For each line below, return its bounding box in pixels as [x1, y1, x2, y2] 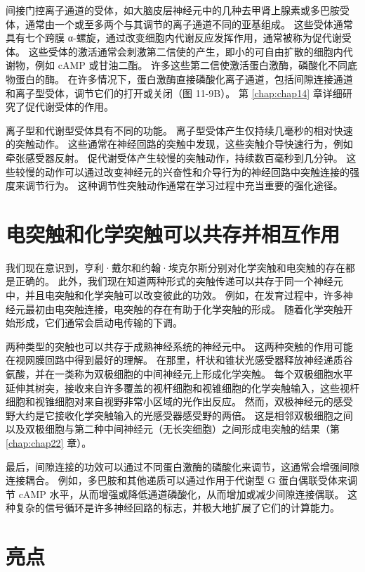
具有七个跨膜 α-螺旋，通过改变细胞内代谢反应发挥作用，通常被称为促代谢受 [6, 30, 352, 45]
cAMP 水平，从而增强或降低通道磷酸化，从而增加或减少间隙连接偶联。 [18, 486, 345, 501]
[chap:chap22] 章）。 [6, 435, 92, 450]
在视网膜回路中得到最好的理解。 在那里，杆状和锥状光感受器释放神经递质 [6, 352, 343, 367]
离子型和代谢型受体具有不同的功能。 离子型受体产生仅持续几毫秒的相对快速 [6, 122, 353, 137]
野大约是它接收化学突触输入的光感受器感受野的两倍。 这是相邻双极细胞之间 [6, 407, 353, 422]
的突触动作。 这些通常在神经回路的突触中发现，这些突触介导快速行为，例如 [6, 136, 353, 151]
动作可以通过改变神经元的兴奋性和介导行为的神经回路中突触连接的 [44, 164, 350, 179]
